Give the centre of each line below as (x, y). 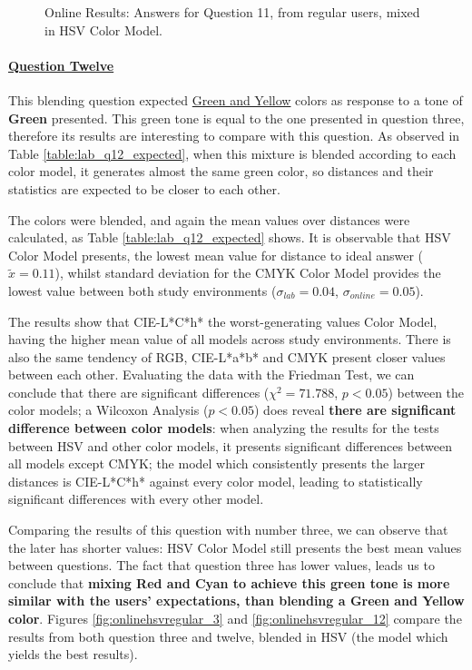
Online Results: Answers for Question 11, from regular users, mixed (232, 12)
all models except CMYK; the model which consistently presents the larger (216, 463)
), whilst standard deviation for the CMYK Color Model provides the (248, 273)
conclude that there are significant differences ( (139, 392)
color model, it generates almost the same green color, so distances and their (221, 171)
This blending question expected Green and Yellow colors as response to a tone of (236, 99)
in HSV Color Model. (103, 30)
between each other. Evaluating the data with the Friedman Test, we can (211, 374)
